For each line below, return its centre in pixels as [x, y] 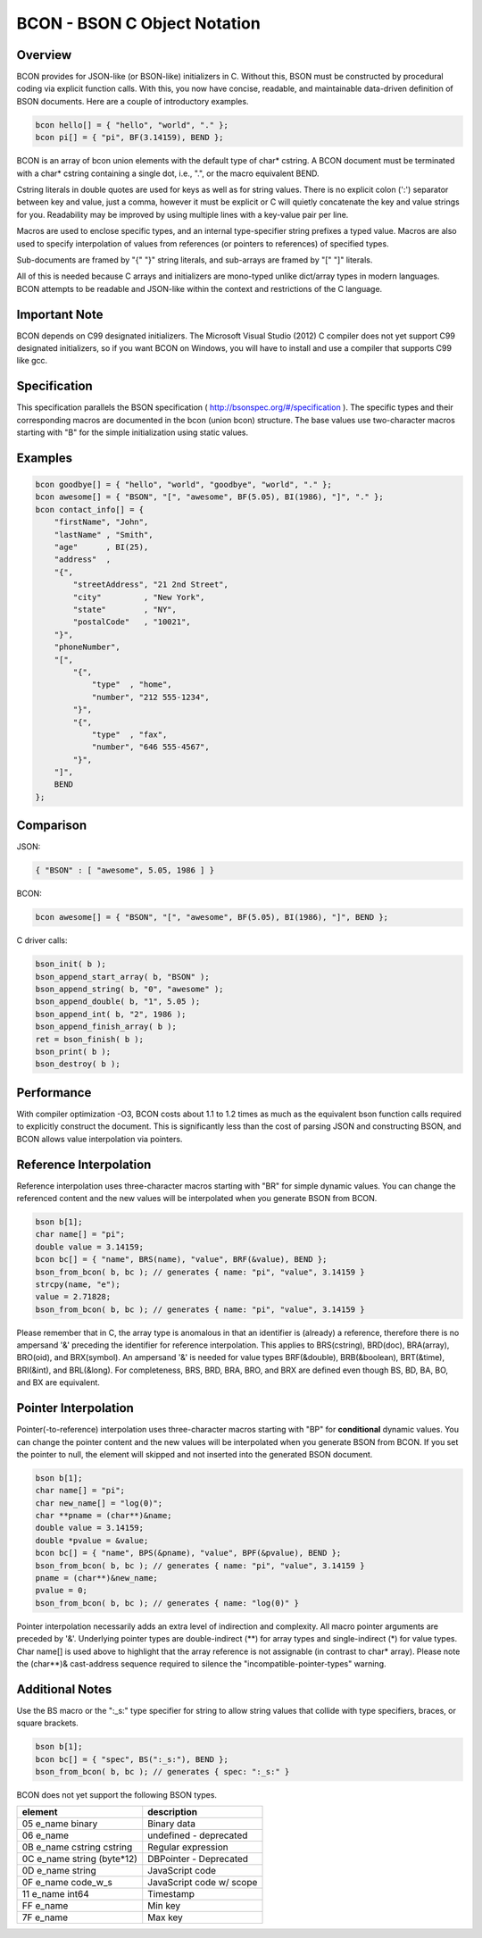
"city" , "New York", [139, 597]
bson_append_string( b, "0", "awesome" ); [129, 990]
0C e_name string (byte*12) [80, 1859]
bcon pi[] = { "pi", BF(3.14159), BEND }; [129, 138]
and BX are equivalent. [58, 1382]
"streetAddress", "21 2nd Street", [151, 585]
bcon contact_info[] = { [90, 510]
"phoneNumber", [87, 647]
